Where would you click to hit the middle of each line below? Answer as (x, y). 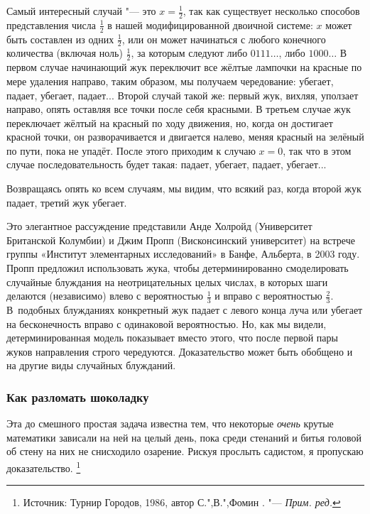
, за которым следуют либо (189, 53)
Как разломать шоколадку (78, 397)
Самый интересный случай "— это (81, 11)
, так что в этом (317, 150)
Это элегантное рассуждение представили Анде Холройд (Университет (159, 226)
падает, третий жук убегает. (67, 202)
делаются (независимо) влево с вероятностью (105, 296)
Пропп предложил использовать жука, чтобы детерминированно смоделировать (178, 268)
